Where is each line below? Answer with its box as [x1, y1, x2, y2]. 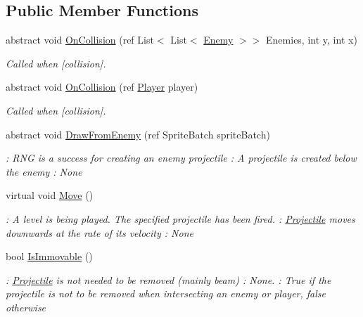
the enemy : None [6, 164, 82, 179]
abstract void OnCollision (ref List [6, 32, 154, 47]
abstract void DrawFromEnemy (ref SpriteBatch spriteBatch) [6, 127, 270, 141]
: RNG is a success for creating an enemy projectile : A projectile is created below [6, 150, 357, 165]
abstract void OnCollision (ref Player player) [6, 79, 198, 94]
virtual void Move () [6, 188, 94, 202]
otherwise [6, 299, 46, 314]
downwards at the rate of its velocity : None [6, 225, 193, 240]
